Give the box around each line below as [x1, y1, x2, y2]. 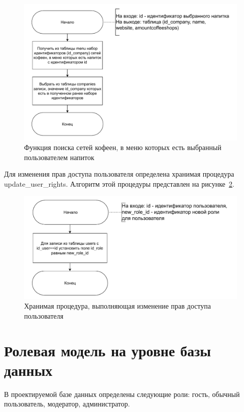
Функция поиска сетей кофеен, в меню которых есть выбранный [24, 142, 221, 153]
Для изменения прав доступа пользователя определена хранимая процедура [4, 169, 234, 179]
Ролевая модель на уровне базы [4, 340, 211, 360]
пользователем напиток [24, 152, 94, 162]
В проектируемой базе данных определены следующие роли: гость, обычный [4, 388, 240, 399]
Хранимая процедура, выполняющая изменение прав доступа [24, 301, 211, 311]
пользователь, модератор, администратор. [4, 398, 130, 409]
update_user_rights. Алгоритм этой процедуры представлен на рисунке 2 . [4, 179, 234, 189]
